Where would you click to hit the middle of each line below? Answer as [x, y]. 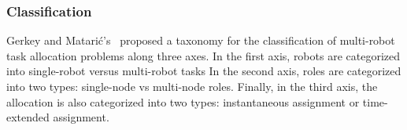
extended [28, 117]
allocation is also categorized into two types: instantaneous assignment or [183, 101]
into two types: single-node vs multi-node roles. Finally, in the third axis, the [192, 86]
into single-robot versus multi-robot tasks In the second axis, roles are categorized [204, 71]
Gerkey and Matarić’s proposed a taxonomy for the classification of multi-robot [201, 40]
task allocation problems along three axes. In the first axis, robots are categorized [203, 55]
